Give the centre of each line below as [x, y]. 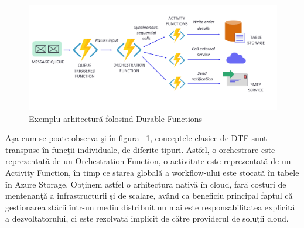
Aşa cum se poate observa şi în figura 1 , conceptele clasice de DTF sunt [136, 138]
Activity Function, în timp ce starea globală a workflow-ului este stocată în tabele [152, 173]
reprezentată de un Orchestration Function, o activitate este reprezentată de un [148, 161]
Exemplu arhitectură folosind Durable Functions [116, 118]
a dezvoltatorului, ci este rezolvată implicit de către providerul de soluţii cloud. [147, 218]
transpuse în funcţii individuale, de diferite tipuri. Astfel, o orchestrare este [140, 149]
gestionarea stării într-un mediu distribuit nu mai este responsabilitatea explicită [150, 207]
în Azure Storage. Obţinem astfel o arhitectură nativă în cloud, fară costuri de [146, 184]
